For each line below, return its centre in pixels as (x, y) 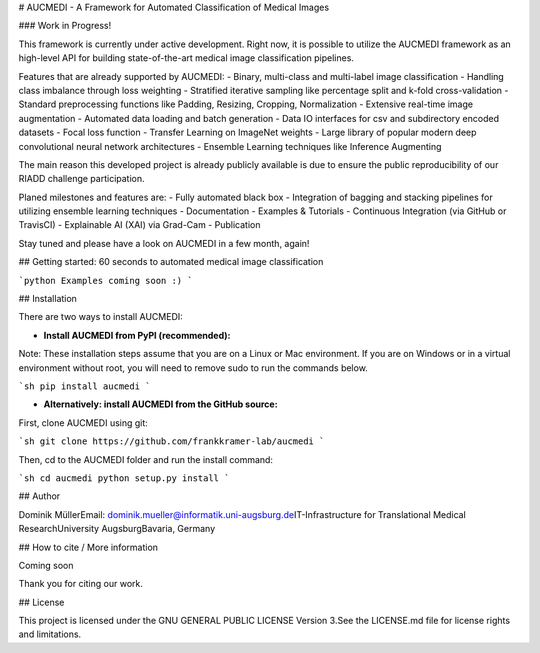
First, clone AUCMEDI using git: (83, 422)
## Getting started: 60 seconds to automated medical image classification (171, 262)
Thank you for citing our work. (81, 584)
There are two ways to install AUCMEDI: (101, 317)
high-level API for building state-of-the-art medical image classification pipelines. (186, 58)
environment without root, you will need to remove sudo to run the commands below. (193, 367)
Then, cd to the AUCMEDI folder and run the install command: (146, 459)
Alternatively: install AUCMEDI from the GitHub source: (161, 404)
